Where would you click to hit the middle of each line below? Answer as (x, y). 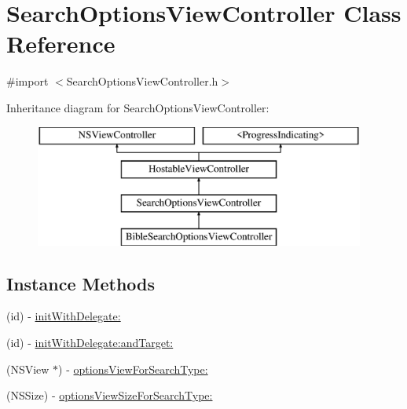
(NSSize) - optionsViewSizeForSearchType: (110, 395)
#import (27, 81)
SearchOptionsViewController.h (142, 81)
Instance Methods (81, 283)
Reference (61, 44)
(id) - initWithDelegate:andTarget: (90, 343)
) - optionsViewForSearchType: (133, 369)
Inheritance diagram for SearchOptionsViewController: (138, 107)
